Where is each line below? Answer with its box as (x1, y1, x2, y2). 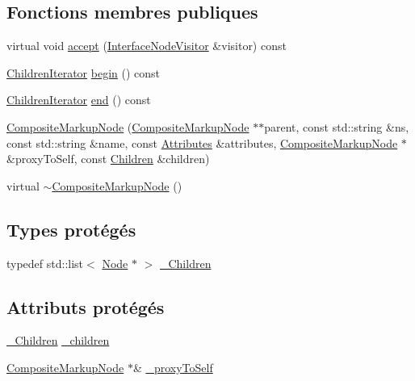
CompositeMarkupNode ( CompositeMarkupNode (6, 118, 249, 135)
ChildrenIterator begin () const (6, 64, 161, 81)
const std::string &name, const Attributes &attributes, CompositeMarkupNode (6, 134, 398, 151)
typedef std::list (6, 254, 84, 271)
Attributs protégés (6, 294, 165, 319)
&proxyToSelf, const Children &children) (6, 150, 210, 167)
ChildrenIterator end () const (6, 91, 151, 108)
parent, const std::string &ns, (264, 118, 409, 135)
